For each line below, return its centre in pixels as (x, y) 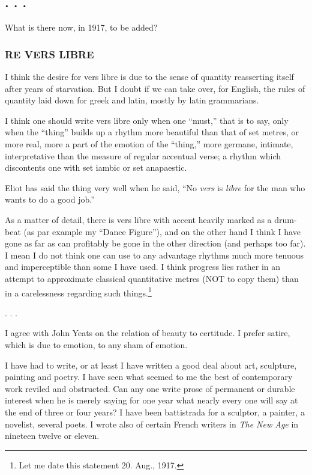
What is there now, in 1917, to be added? (81, 27)
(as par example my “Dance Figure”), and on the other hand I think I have (162, 231)
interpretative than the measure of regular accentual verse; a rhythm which (143, 155)
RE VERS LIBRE (49, 54)
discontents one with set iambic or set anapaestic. (96, 167)
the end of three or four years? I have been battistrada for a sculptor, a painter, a (155, 412)
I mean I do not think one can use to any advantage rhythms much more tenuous (154, 255)
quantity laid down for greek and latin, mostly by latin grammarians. (132, 100)
